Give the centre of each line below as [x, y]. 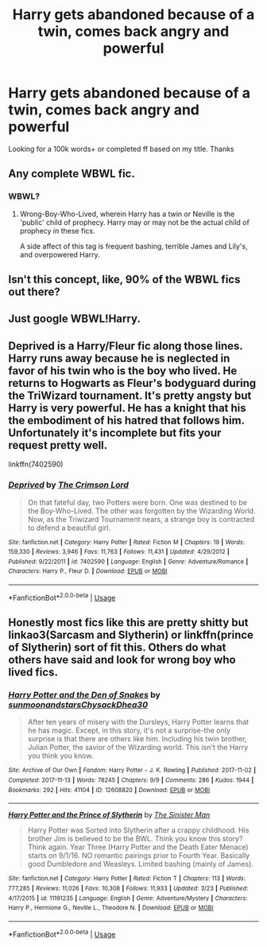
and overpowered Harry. [60, 254]
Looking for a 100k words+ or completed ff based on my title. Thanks [121, 149]
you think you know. [60, 756]
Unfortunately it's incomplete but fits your [115, 433]
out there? [35, 292]
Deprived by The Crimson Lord [69, 485]
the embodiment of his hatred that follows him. [126, 420]
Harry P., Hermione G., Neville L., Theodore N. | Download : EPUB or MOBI [111, 908]
